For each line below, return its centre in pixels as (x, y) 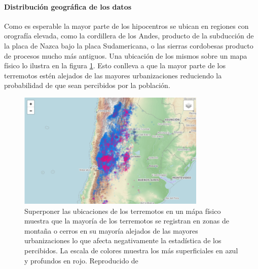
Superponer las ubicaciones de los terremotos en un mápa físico (123, 211)
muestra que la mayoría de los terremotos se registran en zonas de (127, 221)
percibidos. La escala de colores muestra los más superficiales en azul (131, 251)
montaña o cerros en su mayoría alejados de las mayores (111, 230)
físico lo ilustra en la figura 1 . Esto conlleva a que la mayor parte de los (115, 65)
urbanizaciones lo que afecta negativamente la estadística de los (123, 240)
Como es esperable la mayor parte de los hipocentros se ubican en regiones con (126, 26)
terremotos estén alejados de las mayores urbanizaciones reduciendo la (113, 75)
